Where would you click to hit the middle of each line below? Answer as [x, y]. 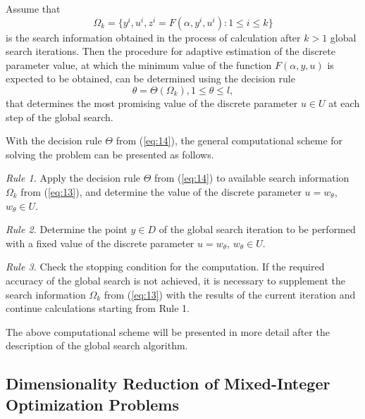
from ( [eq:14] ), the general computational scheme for [229, 140]
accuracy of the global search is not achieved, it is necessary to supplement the [175, 280]
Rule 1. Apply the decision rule [73, 178]
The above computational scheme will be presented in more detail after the [168, 331]
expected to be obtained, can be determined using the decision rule [150, 79]
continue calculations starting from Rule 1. [98, 308]
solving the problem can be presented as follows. [110, 154]
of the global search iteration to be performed [257, 229]
